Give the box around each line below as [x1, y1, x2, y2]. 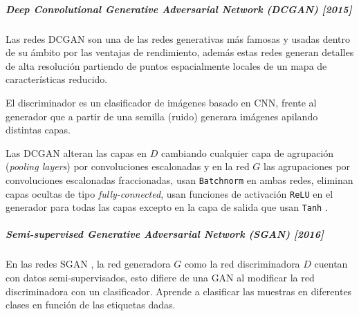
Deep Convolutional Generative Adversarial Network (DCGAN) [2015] [6, 1, 352, 16]
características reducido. [6, 72, 108, 86]
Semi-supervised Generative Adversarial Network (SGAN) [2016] [6, 227, 324, 241]
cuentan [314, 257, 348, 271]
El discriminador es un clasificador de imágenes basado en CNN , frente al [6, 95, 317, 109]
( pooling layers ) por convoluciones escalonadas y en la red [6, 159, 250, 174]
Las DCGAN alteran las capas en [6, 145, 147, 160]
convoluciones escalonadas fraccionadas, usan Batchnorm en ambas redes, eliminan [6, 172, 353, 187]
